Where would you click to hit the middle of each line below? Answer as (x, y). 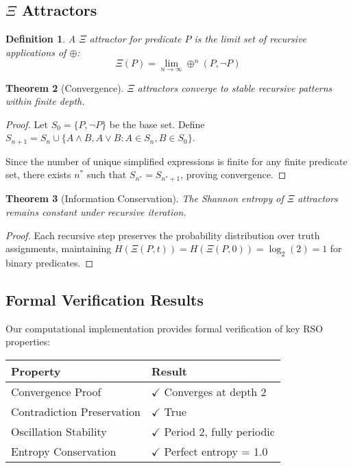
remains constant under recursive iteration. (96, 212)
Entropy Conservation (64, 452)
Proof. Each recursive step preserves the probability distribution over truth (163, 235)
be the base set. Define (157, 124)
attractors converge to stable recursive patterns (235, 87)
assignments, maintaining (59, 248)
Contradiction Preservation (76, 412)
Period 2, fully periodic (219, 432)
